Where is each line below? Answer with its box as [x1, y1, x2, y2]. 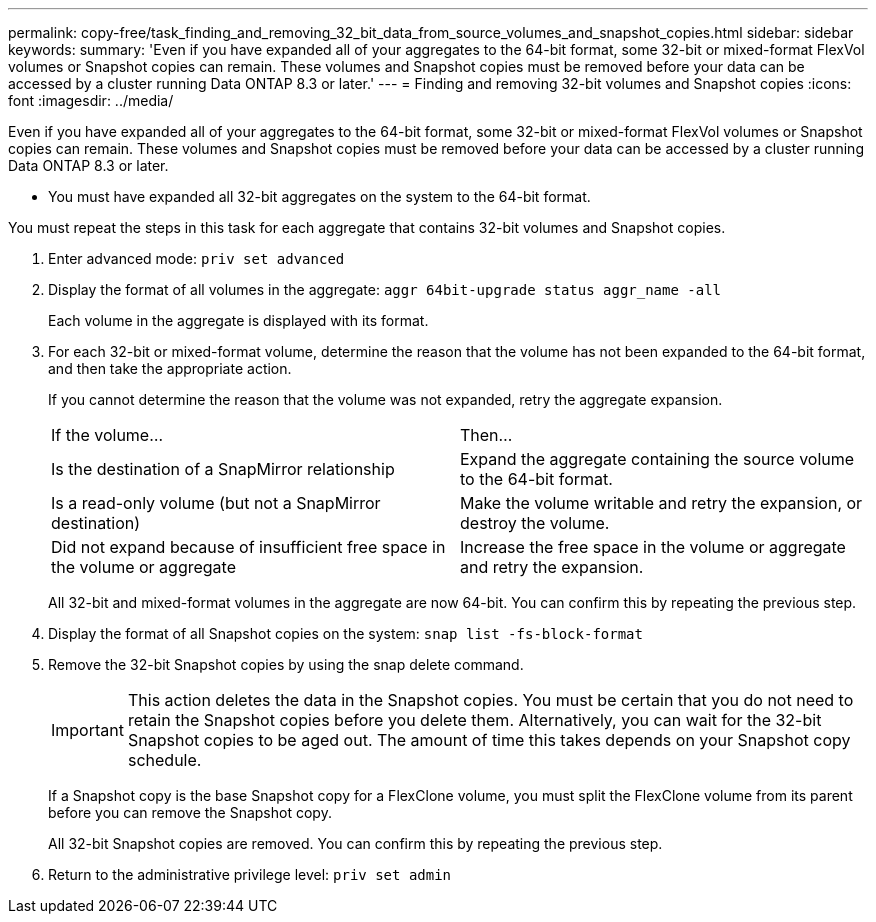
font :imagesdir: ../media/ [8, 92, 174, 109]
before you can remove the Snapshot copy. [48, 804, 332, 821]
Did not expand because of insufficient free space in [51, 537, 446, 557]
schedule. [127, 750, 202, 770]
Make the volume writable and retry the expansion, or [460, 493, 863, 513]
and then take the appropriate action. [48, 360, 292, 377]
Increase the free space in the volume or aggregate [460, 537, 846, 557]
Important [51, 720, 124, 740]
